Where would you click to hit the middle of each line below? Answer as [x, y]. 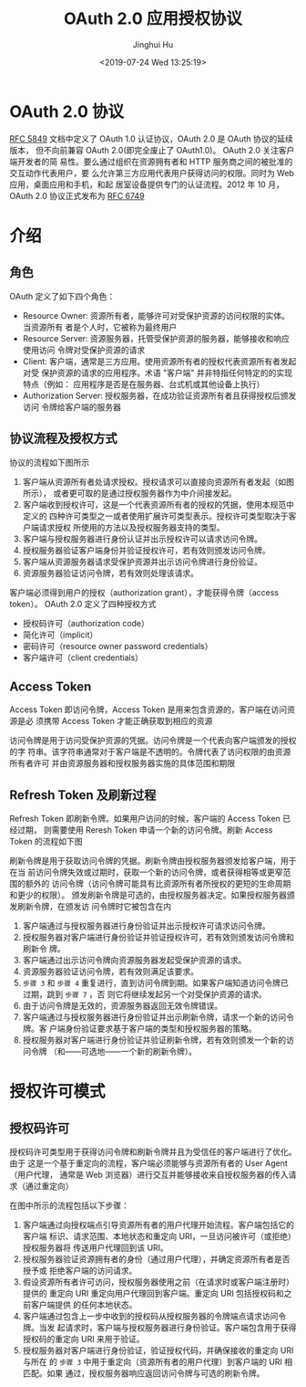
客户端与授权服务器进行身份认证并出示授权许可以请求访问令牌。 [142, 539]
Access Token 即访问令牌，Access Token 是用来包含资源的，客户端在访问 [148, 709]
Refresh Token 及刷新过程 [83, 795]
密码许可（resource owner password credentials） [117, 646]
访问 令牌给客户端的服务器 [71, 406]
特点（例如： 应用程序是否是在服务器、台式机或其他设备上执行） [143, 384]
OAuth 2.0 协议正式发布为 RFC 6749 [77, 195]
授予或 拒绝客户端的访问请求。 [80, 1271]
